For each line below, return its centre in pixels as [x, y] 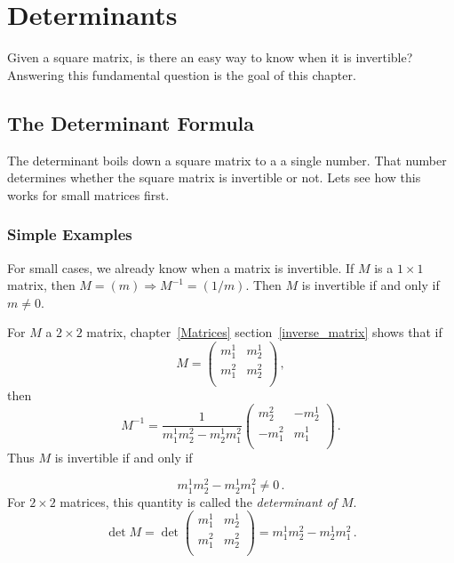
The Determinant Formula [131, 122]
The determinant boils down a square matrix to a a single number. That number [227, 160]
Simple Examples [70, 234]
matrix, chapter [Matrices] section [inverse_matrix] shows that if [264, 332]
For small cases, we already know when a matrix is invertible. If [181, 267]
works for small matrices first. [88, 194]
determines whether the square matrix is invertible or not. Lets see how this [214, 177]
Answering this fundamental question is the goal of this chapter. [182, 74]
